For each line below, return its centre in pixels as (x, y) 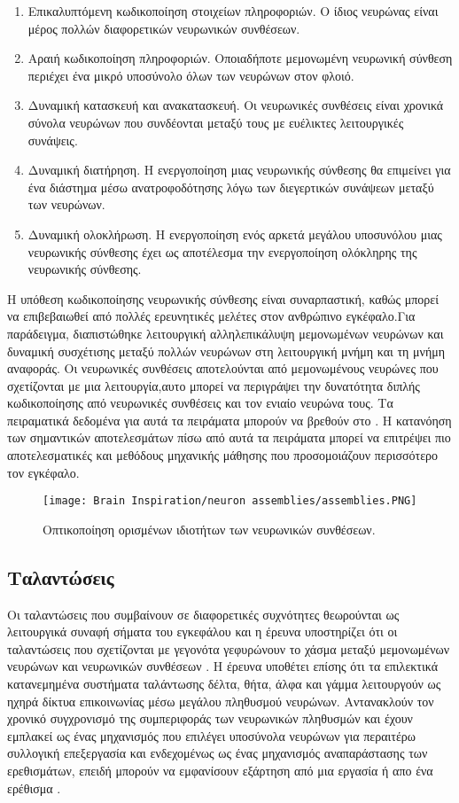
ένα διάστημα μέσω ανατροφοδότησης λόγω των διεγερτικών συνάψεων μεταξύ (231, 187)
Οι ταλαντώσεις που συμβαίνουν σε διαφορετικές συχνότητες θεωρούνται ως (203, 614)
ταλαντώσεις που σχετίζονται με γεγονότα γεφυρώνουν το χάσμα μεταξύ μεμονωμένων (229, 648)
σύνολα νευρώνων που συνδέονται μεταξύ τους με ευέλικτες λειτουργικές (216, 122)
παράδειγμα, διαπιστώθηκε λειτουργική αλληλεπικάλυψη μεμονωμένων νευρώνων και (226, 333)
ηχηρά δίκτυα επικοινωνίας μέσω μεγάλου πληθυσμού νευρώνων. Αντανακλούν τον (221, 701)
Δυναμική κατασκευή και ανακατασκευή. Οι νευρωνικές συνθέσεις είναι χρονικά (236, 105)
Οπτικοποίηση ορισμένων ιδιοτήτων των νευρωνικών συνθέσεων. (209, 529)
